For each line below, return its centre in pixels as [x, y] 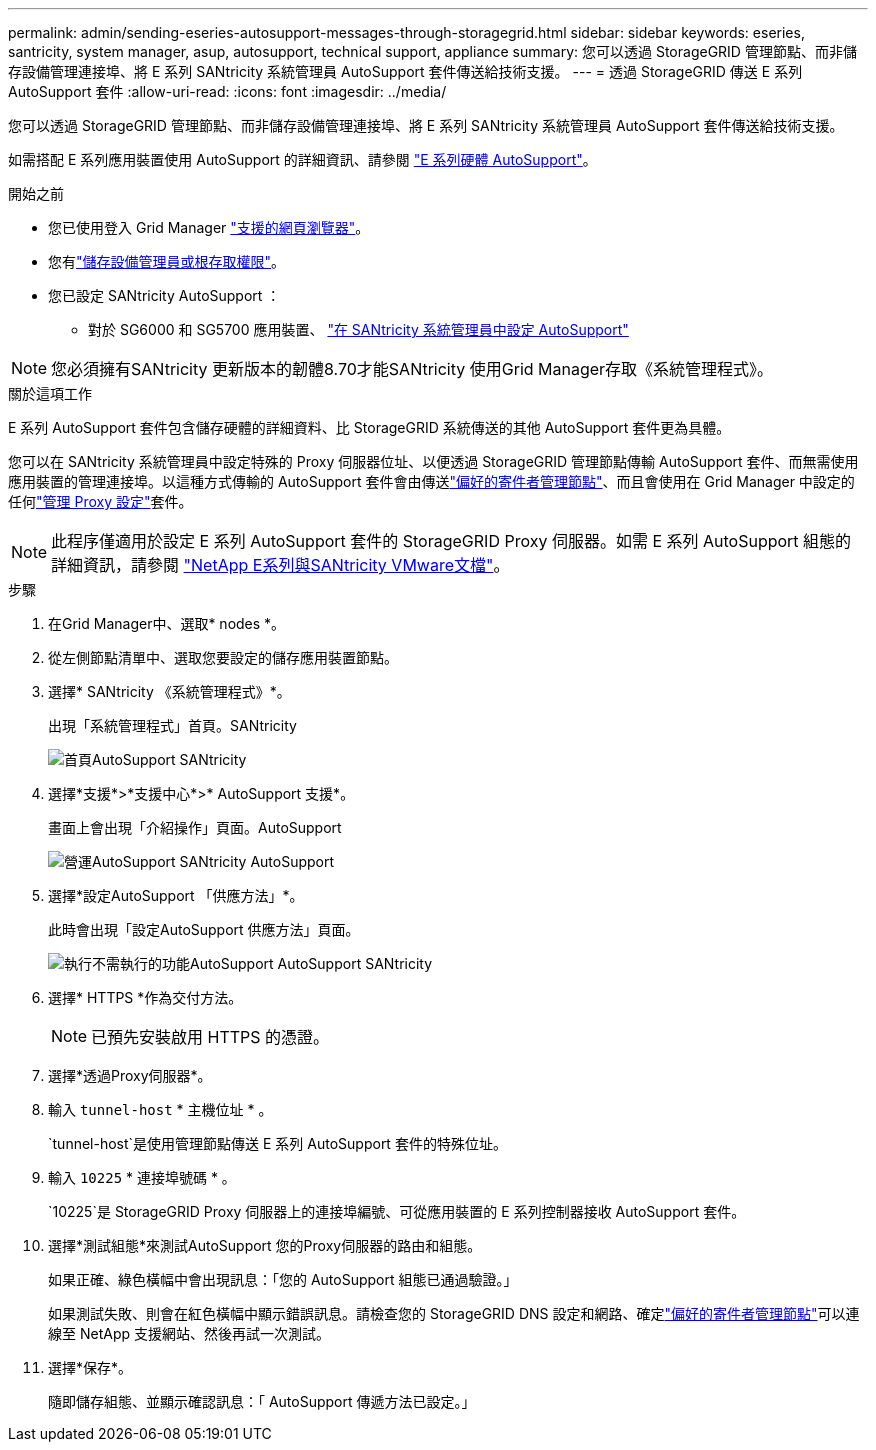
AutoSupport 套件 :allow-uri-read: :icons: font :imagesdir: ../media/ [227, 91]
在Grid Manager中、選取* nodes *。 [167, 623]
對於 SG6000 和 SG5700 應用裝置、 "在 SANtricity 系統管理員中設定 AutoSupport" [358, 329]
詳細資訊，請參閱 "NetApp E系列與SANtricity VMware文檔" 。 [280, 565]
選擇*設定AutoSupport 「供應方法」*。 [176, 895]
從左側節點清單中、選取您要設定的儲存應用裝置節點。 [223, 657]
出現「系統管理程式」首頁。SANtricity [172, 725]
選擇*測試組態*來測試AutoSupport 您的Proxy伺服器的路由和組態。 [265, 1245]
